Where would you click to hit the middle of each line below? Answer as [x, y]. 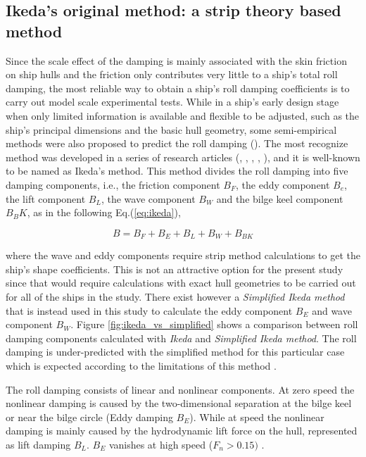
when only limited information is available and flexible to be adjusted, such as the [183, 115]
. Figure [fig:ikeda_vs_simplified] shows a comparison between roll [214, 324]
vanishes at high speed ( [161, 444]
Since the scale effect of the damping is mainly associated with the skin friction [176, 60]
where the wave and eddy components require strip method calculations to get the [183, 255]
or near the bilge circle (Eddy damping [89, 417]
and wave [332, 310]
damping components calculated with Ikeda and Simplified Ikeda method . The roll [181, 338]
